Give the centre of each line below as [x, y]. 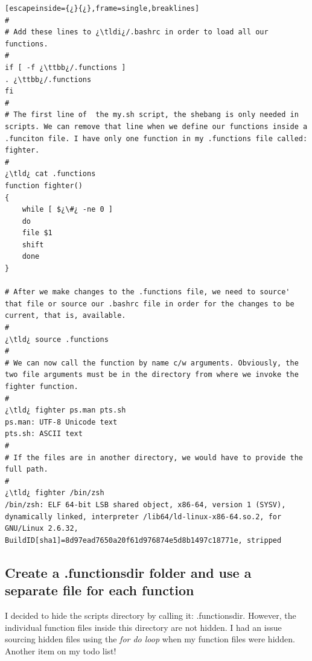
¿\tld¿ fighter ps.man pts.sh [65, 410]
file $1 [37, 233]
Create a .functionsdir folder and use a [128, 572]
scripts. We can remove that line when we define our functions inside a [156, 126]
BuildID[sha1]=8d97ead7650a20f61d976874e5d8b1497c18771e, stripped [143, 540]
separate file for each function [100, 590]
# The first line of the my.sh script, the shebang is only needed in [152, 115]
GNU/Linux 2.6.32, [42, 529]
